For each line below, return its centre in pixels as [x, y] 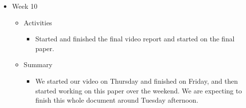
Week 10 [25, 6]
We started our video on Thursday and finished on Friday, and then [137, 81]
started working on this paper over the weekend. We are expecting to [139, 90]
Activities [38, 22]
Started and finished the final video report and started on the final [135, 39]
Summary [38, 64]
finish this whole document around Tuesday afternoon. [117, 100]
